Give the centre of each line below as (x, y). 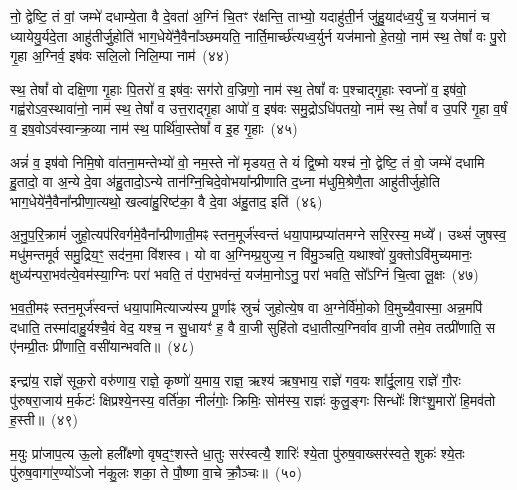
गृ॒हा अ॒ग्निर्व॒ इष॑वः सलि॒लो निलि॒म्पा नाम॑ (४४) (120, 55)
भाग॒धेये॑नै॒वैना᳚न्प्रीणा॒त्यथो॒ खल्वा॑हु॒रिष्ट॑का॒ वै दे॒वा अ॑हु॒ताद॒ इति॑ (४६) (166, 200)
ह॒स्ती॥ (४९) (44, 419)
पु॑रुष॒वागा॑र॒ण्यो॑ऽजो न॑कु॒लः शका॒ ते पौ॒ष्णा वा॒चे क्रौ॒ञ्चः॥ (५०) (156, 472)
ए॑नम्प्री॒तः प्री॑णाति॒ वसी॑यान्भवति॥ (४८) (102, 346)
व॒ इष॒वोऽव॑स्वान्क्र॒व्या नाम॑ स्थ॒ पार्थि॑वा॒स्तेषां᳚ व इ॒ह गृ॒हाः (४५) (154, 127)
